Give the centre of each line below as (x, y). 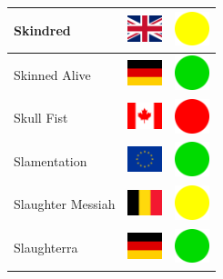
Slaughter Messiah (65, 204)
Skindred (42, 30)
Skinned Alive (52, 74)
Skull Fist (41, 118)
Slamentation (51, 160)
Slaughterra (46, 248)
